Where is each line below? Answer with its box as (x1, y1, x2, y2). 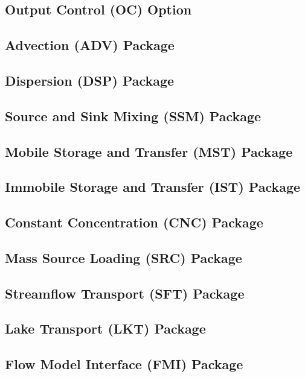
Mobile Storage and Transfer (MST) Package (5, 142, 293, 160)
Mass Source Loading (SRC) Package (5, 248, 242, 267)
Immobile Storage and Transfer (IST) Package (5, 177, 301, 196)
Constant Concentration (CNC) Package (5, 213, 263, 232)
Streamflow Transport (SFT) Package (5, 284, 245, 302)
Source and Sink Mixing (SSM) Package (5, 106, 262, 125)
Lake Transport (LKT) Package (5, 319, 206, 338)
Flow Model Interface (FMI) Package (5, 355, 243, 373)
